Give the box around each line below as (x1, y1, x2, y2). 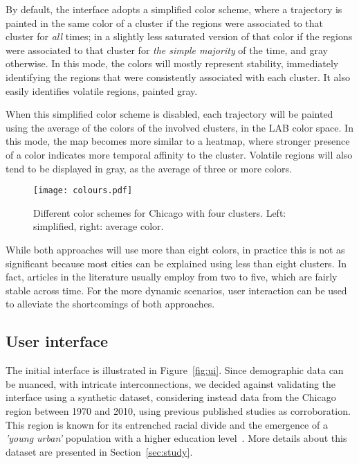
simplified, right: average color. (33, 219, 164, 233)
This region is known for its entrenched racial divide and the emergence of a (6, 417, 328, 431)
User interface (6, 330, 108, 352)
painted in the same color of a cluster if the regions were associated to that (6, 15, 323, 30)
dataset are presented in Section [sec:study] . (6, 444, 193, 458)
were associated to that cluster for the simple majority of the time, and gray (6, 42, 328, 57)
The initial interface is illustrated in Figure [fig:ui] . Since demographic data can (6, 363, 344, 377)
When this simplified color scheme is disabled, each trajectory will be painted (6, 107, 333, 121)
